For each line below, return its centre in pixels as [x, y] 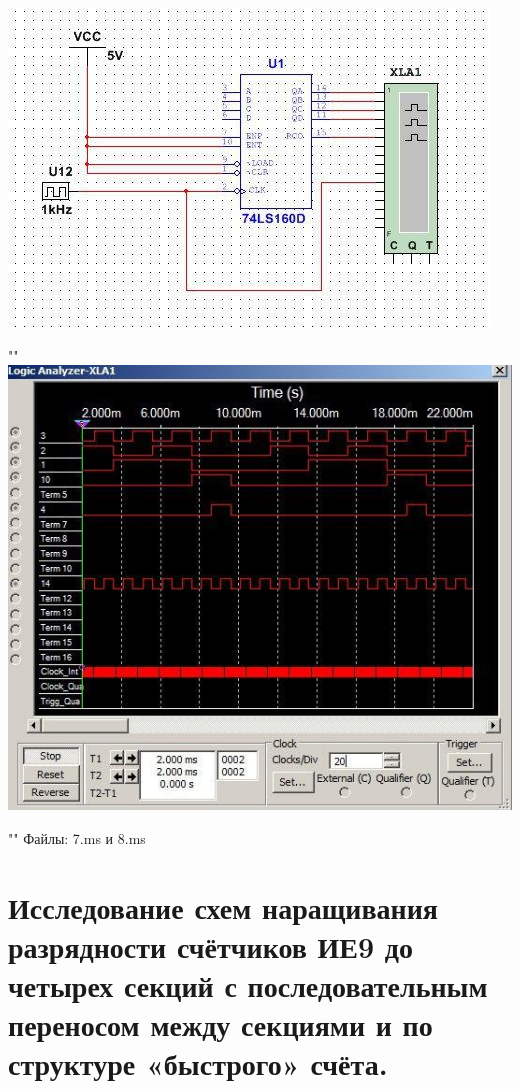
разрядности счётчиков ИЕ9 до [210, 945]
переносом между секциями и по [220, 1024]
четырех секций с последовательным [248, 985]
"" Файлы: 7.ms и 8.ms [77, 837]
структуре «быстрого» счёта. [198, 1063]
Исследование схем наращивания [223, 906]
